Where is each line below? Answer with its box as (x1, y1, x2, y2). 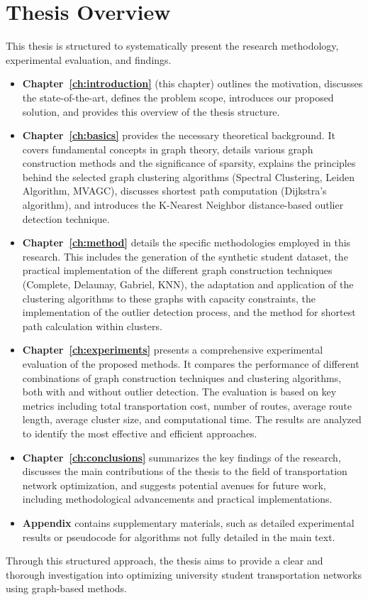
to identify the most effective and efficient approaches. (22, 425, 257, 440)
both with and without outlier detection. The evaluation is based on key (22, 384, 337, 399)
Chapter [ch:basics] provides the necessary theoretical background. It (22, 128, 335, 143)
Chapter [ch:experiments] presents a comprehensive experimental (22, 342, 323, 357)
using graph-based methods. (6, 581, 128, 596)
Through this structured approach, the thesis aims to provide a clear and (6, 553, 323, 568)
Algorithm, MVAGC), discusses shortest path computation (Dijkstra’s (22, 183, 327, 198)
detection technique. (22, 211, 110, 226)
